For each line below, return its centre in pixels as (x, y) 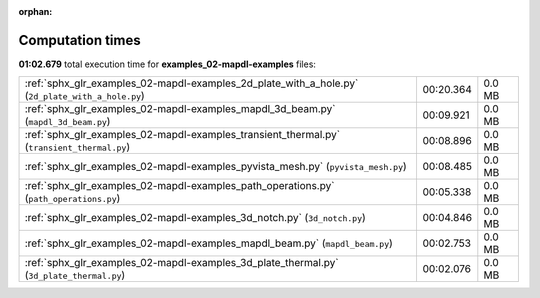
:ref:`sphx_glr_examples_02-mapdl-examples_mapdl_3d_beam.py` (180, 109)
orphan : (35, 11)
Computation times (79, 40)
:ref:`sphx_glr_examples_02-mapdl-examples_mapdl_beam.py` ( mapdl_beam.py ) (209, 243)
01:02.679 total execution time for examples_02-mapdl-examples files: (167, 64)
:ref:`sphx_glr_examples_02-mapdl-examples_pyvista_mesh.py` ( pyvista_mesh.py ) (215, 167)
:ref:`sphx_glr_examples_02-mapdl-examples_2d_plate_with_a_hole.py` (191, 83)
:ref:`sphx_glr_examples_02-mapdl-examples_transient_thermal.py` (182, 135)
